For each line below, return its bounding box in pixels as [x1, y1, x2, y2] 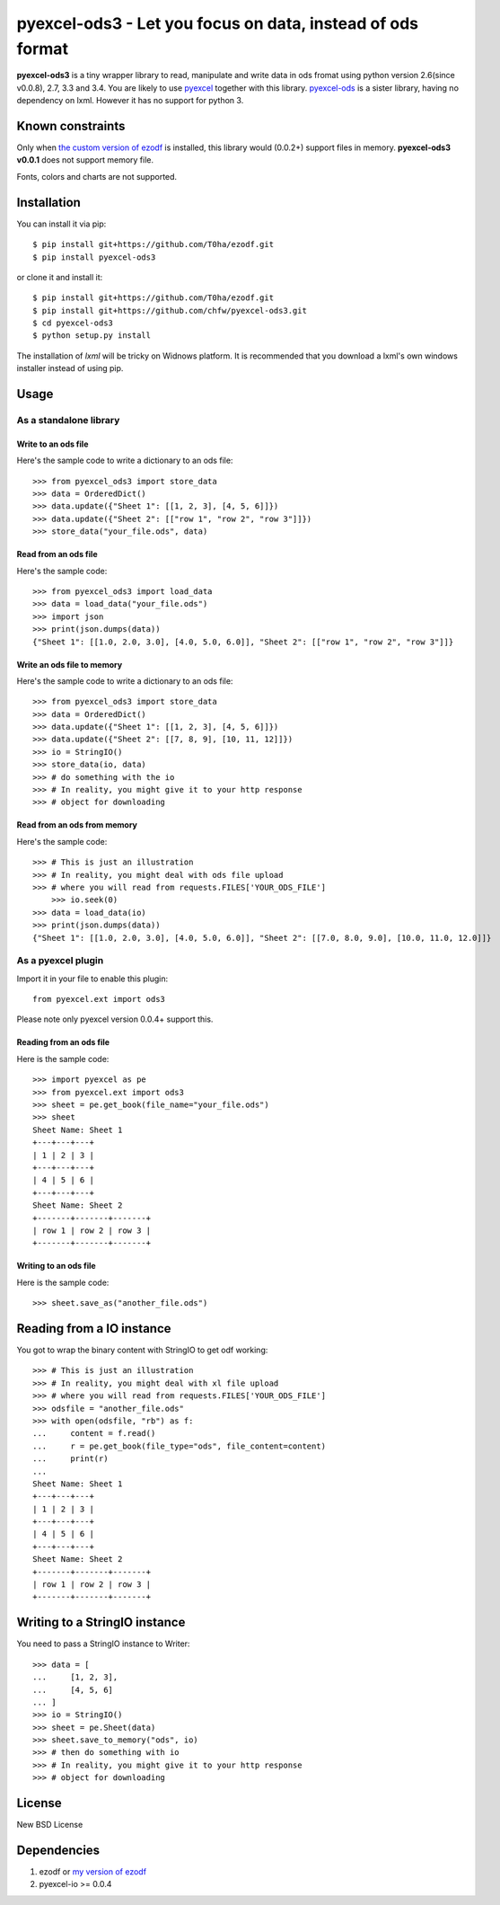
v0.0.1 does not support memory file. [16, 155, 154, 165]
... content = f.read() [32, 1429, 156, 1439]
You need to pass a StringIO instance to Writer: [16, 1638, 190, 1649]
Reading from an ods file [16, 1037, 110, 1048]
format [16, 39, 69, 58]
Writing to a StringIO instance [16, 1615, 186, 1630]
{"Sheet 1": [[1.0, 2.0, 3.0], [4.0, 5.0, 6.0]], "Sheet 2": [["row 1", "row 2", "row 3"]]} [32, 636, 454, 647]
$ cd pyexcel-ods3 [32, 318, 114, 328]
